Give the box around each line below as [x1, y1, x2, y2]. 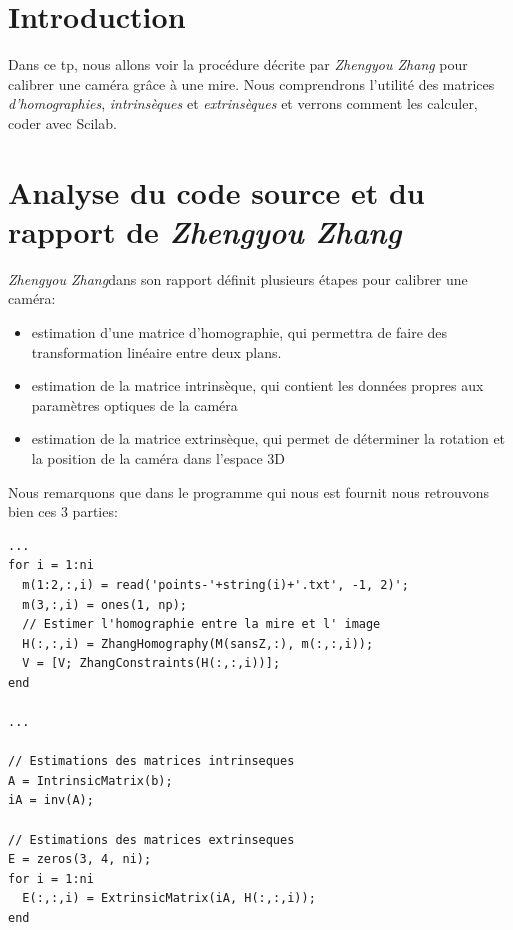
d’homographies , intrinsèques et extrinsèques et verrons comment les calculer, [8, 93, 478, 114]
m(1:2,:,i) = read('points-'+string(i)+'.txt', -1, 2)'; [22, 577, 409, 592]
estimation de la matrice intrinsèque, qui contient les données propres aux [31, 375, 484, 396]
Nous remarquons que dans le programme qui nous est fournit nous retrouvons [8, 481, 490, 502]
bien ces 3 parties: [8, 501, 118, 522]
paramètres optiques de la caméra [31, 394, 238, 415]
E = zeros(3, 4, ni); [8, 852, 152, 867]
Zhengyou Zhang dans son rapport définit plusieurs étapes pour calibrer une [8, 268, 468, 289]
